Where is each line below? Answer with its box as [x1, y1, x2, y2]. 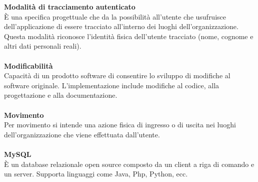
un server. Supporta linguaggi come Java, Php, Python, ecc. [4, 168, 188, 179]
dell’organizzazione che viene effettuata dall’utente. [4, 129, 160, 139]
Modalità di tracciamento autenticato [4, 2, 135, 12]
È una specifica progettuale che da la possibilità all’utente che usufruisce [4, 11, 226, 22]
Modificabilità [4, 60, 53, 71]
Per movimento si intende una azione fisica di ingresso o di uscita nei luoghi [4, 119, 236, 130]
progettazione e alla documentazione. [4, 90, 117, 100]
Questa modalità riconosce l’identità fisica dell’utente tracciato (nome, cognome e [4, 31, 253, 41]
